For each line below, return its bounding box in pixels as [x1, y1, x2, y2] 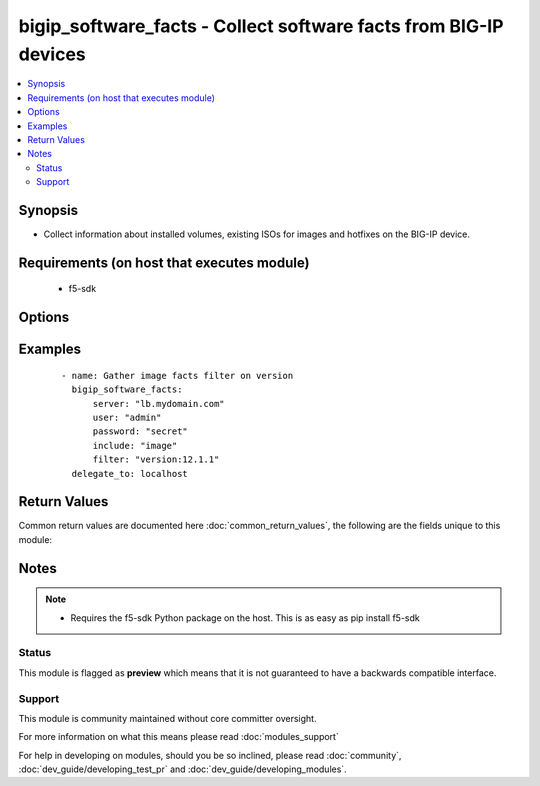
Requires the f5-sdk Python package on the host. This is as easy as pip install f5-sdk [70, 611, 420, 624]
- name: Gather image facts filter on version [61, 370, 294, 381]
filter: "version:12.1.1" [92, 454, 220, 465]
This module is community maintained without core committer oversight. [18, 712, 317, 724]
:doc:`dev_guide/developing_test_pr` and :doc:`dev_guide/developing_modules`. [18, 763, 347, 775]
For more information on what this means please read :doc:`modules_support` [18, 731, 339, 743]
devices [18, 43, 87, 65]
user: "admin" [92, 411, 162, 423]
